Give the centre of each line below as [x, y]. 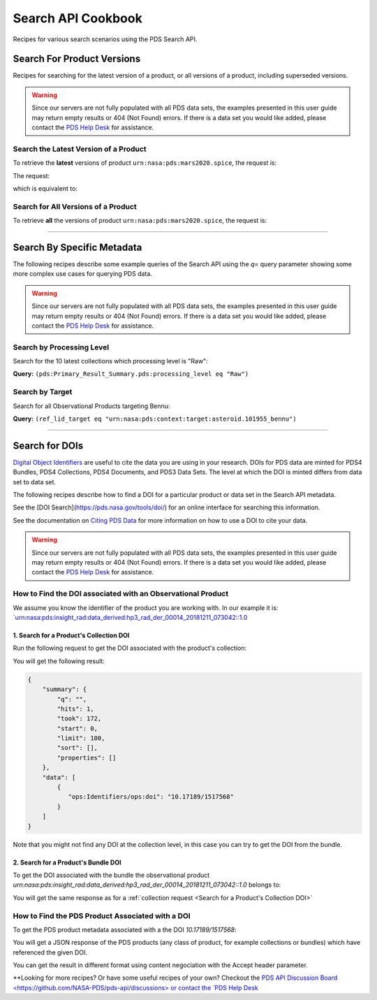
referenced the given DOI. [50, 952]
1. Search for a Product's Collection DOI [71, 635]
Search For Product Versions [77, 59]
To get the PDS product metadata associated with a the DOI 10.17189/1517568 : [125, 929]
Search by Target [43, 392]
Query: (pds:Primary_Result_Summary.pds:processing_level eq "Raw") [131, 374]
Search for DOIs [48, 445]
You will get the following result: [59, 661]
